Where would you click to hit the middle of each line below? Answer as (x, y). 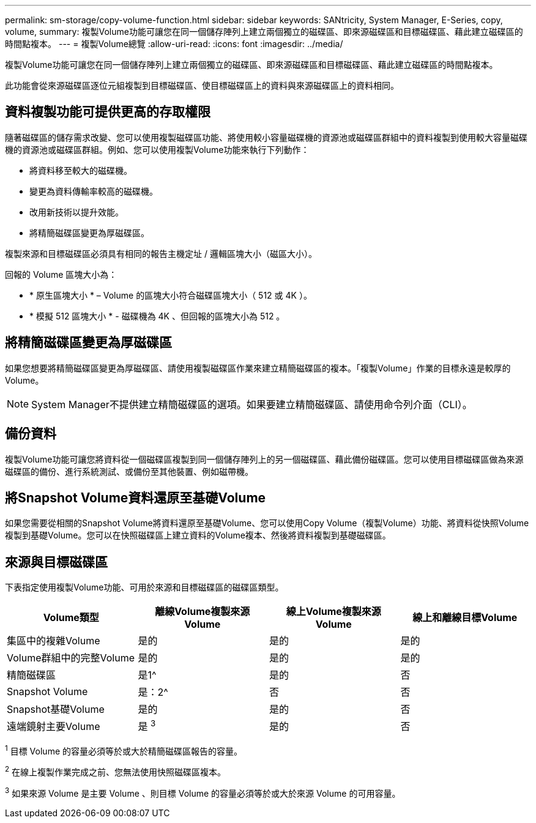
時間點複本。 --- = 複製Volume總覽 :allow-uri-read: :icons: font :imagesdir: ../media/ (174, 44)
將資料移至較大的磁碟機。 (81, 170)
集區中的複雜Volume (54, 641)
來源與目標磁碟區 (56, 562)
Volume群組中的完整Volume (71, 658)
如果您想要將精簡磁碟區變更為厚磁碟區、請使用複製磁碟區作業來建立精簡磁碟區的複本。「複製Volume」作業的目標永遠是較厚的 (258, 368)
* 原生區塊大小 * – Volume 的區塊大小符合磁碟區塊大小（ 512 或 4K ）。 (171, 295)
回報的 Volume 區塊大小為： (61, 274)
